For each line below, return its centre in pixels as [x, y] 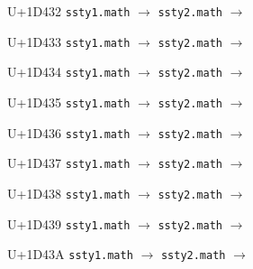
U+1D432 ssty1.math [69, 11]
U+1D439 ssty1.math [69, 223]
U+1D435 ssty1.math [69, 102]
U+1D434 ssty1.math [69, 72]
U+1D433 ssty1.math [69, 41]
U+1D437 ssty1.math [69, 163]
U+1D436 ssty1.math [69, 132]
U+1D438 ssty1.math [69, 193]
